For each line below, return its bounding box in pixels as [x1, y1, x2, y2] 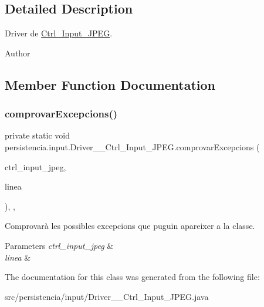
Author [5, 46, 31, 59]
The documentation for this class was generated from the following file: [5, 271, 260, 283]
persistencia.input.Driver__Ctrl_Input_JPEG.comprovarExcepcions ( [5, 140, 260, 153]
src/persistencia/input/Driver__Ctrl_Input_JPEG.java [5, 290, 209, 302]
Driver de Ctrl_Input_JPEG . [5, 27, 113, 39]
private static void [5, 129, 70, 141]
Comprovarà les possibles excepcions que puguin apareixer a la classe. [5, 220, 255, 232]
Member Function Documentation [5, 75, 216, 93]
